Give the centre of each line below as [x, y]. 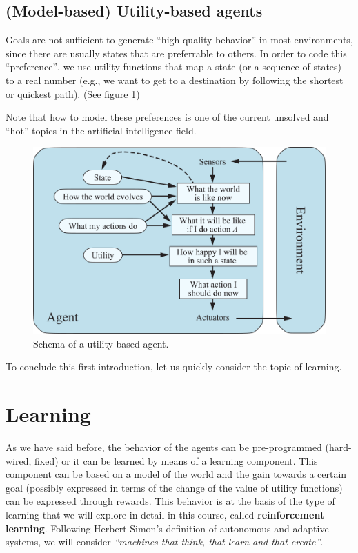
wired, [19, 460]
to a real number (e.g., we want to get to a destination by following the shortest [175, 80]
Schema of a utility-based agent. [101, 343]
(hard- [338, 447]
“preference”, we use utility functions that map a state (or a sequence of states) [174, 67]
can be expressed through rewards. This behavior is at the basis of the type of [170, 501]
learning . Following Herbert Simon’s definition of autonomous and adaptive [167, 528]
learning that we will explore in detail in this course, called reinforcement [165, 515]
